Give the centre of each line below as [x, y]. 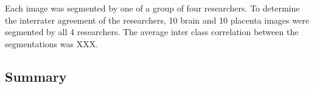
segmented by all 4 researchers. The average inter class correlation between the [152, 32]
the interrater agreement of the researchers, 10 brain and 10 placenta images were [157, 20]
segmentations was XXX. [52, 43]
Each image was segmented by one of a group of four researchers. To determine [152, 8]
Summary [36, 76]
